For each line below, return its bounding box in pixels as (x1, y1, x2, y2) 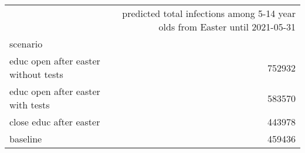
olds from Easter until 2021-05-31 (158, 20, 296, 33)
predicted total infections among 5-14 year (122, 6, 296, 20)
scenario (9, 37, 43, 50)
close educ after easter (9, 115, 100, 128)
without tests (9, 67, 63, 81)
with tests (9, 98, 50, 111)
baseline (9, 132, 42, 145)
